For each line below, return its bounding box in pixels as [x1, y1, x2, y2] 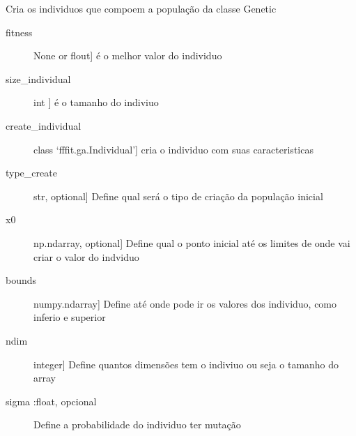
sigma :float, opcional [6, 393, 97, 408]
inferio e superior [33, 310, 106, 324]
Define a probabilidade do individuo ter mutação [33, 417, 241, 432]
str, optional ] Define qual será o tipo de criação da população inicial [33, 188, 323, 203]
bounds [6, 273, 37, 287]
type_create [6, 165, 57, 180]
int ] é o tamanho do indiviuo [33, 95, 159, 110]
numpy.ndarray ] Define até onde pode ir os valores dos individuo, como [33, 296, 337, 310]
